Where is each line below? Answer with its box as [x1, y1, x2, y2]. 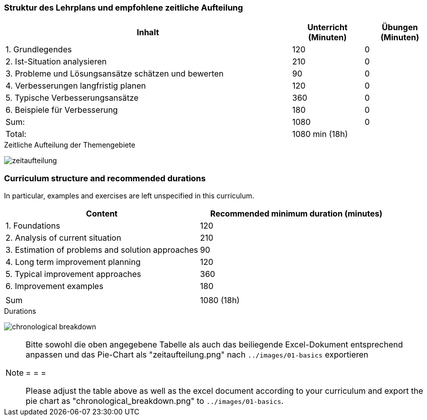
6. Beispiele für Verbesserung [6, 105, 118, 115]
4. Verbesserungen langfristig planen [6, 81, 146, 91]
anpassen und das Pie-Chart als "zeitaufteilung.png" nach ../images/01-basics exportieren [26, 349, 369, 360]
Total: [6, 129, 27, 139]
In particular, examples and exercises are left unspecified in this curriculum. [4, 191, 254, 200]
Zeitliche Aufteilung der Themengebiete [4, 141, 135, 150]
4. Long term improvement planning [6, 257, 141, 267]
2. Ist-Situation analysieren [6, 56, 107, 67]
